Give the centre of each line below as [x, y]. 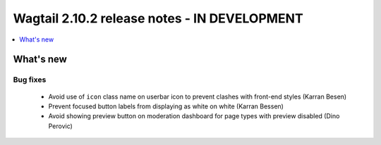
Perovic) [61, 126]
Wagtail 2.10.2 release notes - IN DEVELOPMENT [158, 18]
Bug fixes [30, 80]
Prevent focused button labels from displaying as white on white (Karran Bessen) [166, 106]
